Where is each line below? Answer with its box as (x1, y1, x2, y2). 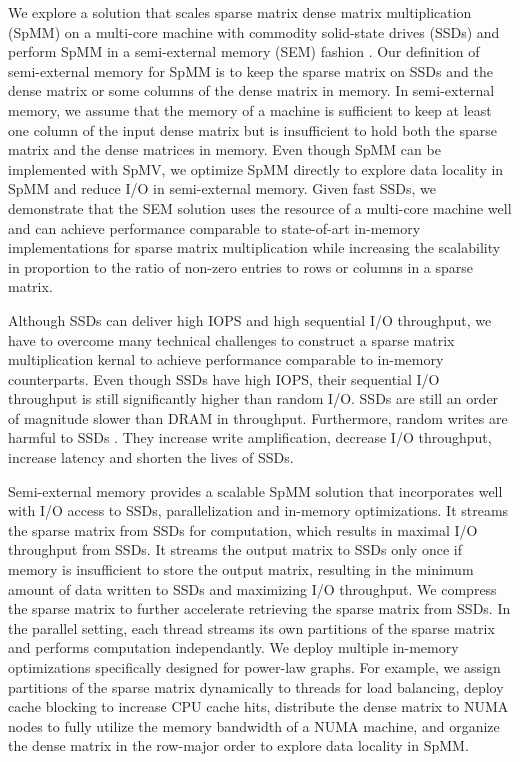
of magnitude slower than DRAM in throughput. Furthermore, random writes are (8, 407, 508, 428)
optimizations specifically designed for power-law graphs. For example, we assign (8, 657, 501, 677)
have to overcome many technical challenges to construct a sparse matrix (8, 329, 455, 350)
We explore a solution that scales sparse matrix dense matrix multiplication (8, 2, 472, 22)
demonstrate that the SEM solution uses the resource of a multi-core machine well (8, 197, 512, 218)
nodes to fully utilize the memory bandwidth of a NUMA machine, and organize (8, 715, 500, 736)
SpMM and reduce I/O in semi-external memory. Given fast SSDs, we (8, 178, 437, 199)
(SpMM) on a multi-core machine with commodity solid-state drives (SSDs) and (8, 21, 500, 42)
